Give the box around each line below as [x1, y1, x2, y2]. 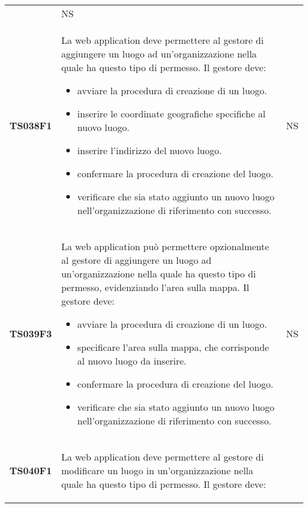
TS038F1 [9, 118, 52, 132]
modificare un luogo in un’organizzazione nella [61, 464, 254, 477]
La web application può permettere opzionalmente [61, 239, 269, 253]
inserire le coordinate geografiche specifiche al [77, 107, 266, 120]
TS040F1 [9, 464, 52, 477]
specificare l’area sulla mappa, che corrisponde [77, 340, 269, 354]
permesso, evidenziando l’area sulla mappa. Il [61, 280, 249, 294]
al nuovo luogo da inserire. [77, 354, 187, 368]
